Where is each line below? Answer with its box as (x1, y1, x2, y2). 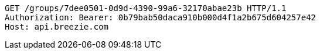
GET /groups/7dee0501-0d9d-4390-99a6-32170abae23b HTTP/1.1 (5, 3, 287, 13)
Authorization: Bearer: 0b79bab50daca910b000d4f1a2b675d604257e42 (5, 13, 316, 22)
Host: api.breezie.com (5, 22, 109, 31)
